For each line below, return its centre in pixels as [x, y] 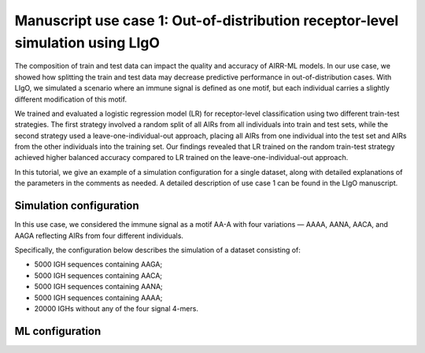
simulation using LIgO [87, 43]
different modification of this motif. [71, 99]
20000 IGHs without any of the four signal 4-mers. [116, 308]
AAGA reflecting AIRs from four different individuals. [99, 236]
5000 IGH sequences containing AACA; [98, 275]
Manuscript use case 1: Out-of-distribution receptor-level [207, 20]
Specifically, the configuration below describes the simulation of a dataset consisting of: [157, 250]
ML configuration [58, 331]
